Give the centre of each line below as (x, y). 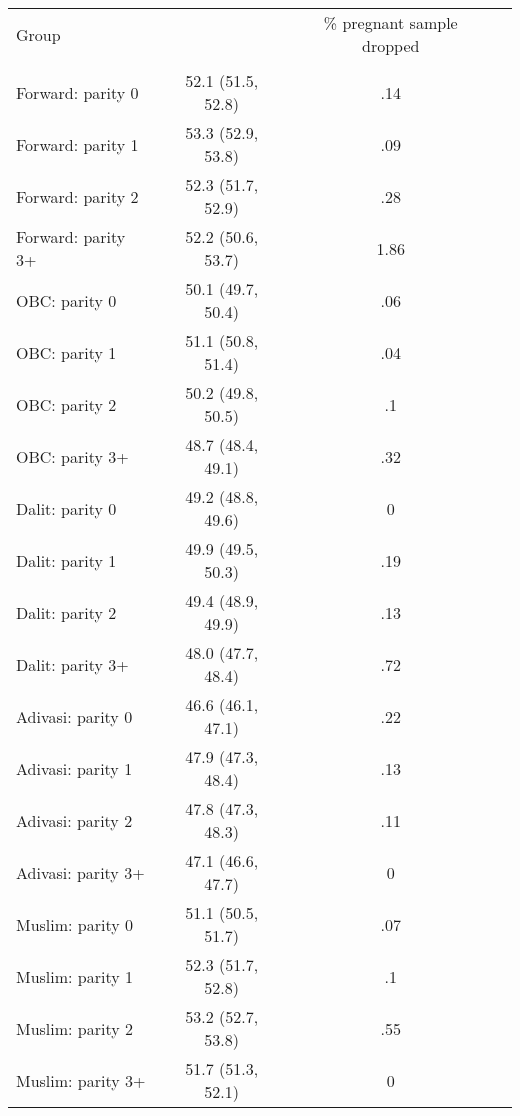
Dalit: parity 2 (66, 612)
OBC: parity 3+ (72, 456)
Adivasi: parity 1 (74, 768)
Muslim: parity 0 (75, 924)
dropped (391, 45)
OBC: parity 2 (66, 404)
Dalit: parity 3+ (72, 664)
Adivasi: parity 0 (74, 716)
